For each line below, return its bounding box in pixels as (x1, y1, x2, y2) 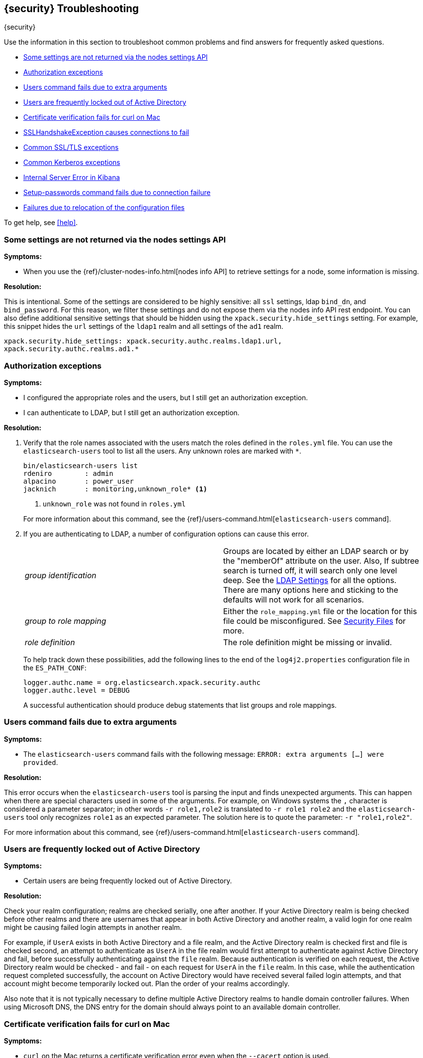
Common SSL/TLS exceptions (23, 143, 119, 152)
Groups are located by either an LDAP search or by (223, 546, 409, 556)
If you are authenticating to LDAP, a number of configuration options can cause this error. (23, 529, 309, 538)
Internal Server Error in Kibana (23, 173, 120, 182)
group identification (25, 570, 97, 580)
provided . (23, 758, 58, 766)
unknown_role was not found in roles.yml (43, 499, 186, 508)
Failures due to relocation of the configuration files (23, 203, 185, 212)
